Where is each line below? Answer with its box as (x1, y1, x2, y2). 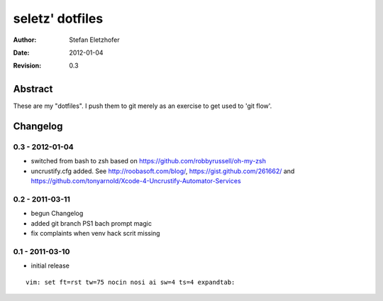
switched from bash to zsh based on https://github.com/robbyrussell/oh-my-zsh (30, 157, 266, 165)
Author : (13, 35, 37, 44)
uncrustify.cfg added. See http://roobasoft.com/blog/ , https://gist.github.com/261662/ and (30, 167, 295, 175)
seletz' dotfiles (13, 11, 104, 26)
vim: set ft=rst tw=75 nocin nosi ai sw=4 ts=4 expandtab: (26, 278, 235, 286)
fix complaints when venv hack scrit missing (30, 229, 160, 238)
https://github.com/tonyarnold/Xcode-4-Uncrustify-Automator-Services (30, 177, 241, 185)
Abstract (13, 83, 53, 95)
